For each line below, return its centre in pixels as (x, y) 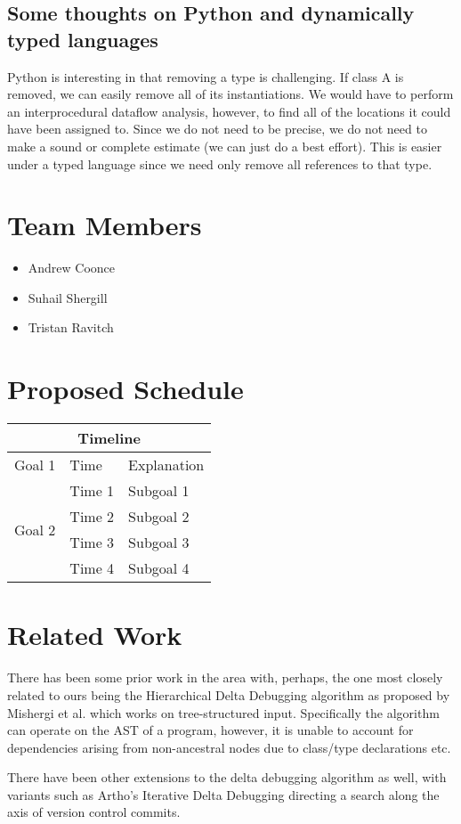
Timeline (109, 438)
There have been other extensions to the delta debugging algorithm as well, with (227, 777)
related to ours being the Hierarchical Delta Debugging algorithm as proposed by (229, 694)
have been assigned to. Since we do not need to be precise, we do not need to (217, 129)
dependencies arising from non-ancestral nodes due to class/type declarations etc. (229, 747)
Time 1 (92, 491)
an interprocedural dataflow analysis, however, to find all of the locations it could (229, 111)
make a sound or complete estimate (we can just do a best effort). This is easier (225, 146)
